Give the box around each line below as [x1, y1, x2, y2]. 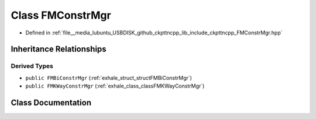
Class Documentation [11, 97, 92, 107]
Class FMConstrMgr [11, 9, 111, 22]
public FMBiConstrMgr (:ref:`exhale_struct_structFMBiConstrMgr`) [25, 74, 193, 81]
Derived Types [11, 62, 54, 70]
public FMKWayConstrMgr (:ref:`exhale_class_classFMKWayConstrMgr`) [25, 82, 205, 90]
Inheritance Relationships [11, 44, 107, 54]
